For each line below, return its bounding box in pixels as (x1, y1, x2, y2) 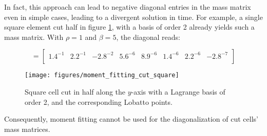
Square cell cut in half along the (25, 86, 126, 97)
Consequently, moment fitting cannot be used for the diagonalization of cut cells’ (4, 114, 258, 124)
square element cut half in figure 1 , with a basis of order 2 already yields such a (4, 21, 255, 32)
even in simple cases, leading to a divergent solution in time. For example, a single (4, 11, 263, 22)
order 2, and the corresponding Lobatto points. (25, 96, 173, 107)
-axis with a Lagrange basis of (131, 86, 225, 97)
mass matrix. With (4, 31, 64, 42)
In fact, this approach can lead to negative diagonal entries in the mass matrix (4, 2, 251, 12)
